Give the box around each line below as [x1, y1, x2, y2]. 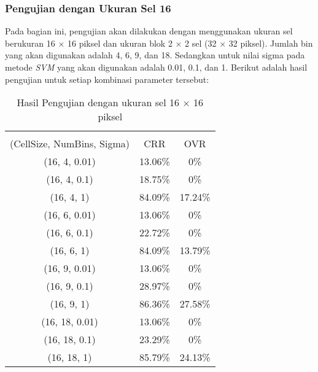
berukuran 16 [5, 36, 55, 49]
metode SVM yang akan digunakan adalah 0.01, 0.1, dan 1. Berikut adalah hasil [5, 61, 308, 73]
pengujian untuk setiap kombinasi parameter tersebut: [5, 72, 209, 85]
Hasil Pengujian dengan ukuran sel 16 [17, 95, 179, 110]
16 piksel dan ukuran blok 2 [68, 36, 173, 49]
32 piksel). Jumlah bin [228, 36, 313, 49]
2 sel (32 [185, 36, 217, 49]
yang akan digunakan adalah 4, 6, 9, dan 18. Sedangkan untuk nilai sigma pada [5, 48, 305, 61]
